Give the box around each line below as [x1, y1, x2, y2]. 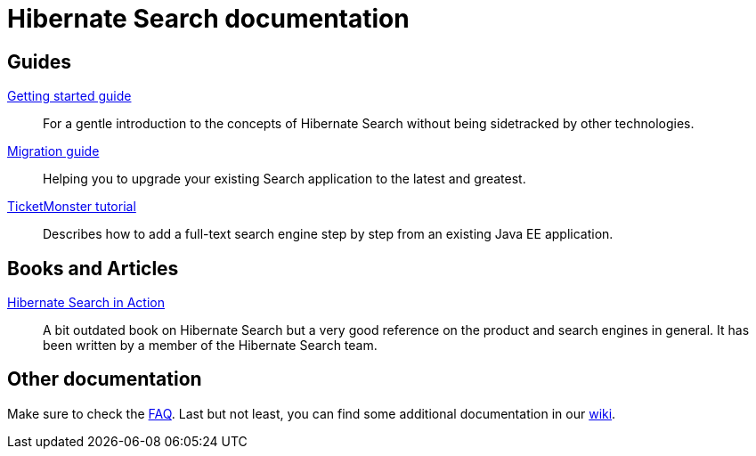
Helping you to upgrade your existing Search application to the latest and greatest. [43, 171, 526, 187]
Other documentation [7, 368, 202, 391]
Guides [7, 50, 72, 73]
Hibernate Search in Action [7, 295, 165, 311]
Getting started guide [7, 88, 132, 104]
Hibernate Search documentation [7, 4, 410, 34]
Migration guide [7, 143, 100, 159]
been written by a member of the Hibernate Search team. [43, 338, 378, 354]
